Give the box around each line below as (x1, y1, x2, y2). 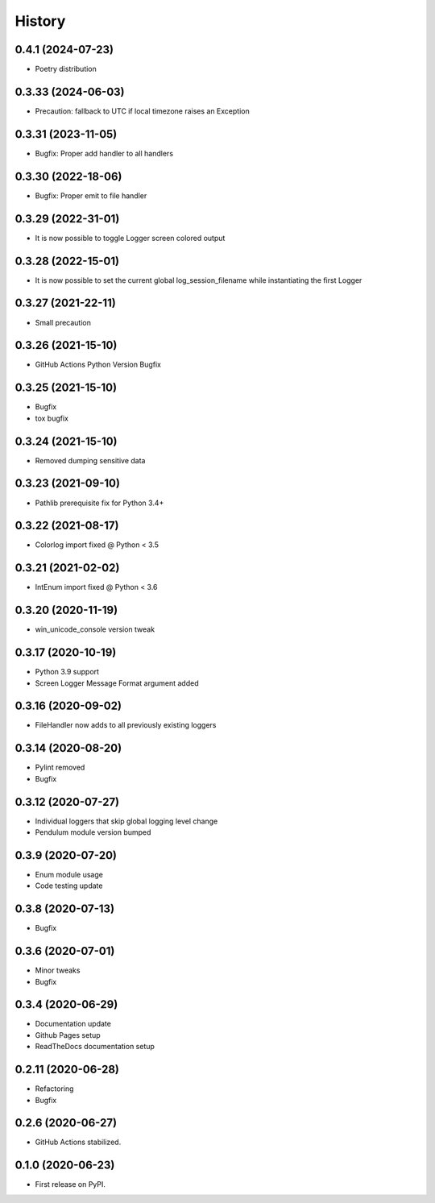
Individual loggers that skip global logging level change (35, 816, 218, 826)
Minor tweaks (35, 965, 81, 975)
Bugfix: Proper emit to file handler (35, 190, 147, 201)
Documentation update (35, 1019, 112, 1029)
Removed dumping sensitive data (35, 455, 146, 465)
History (14, 12, 66, 30)
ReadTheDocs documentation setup (35, 1042, 155, 1052)
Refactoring (35, 1084, 74, 1093)
